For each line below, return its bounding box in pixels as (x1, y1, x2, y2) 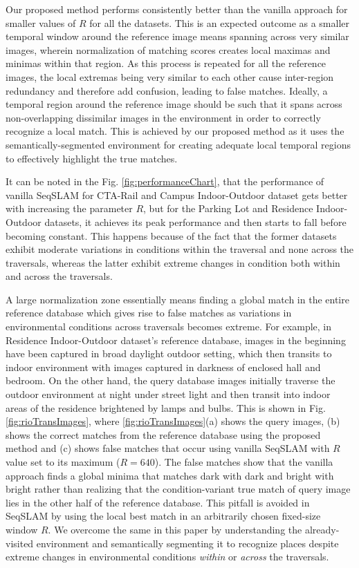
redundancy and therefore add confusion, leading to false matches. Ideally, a (6, 83, 328, 97)
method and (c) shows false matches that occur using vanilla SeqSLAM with (6, 441, 330, 455)
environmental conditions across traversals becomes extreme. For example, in (6, 319, 332, 334)
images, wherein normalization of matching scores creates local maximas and (6, 42, 331, 57)
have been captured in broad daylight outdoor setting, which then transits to (6, 346, 332, 361)
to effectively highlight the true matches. (6, 151, 178, 165)
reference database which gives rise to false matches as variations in (6, 305, 292, 320)
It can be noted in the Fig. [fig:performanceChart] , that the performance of (6, 174, 324, 189)
